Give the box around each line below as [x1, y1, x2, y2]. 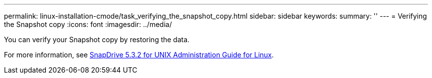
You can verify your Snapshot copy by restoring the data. [4, 35, 190, 44]
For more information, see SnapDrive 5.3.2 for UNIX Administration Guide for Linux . [4, 51, 274, 59]
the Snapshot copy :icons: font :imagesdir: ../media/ [4, 20, 172, 28]
